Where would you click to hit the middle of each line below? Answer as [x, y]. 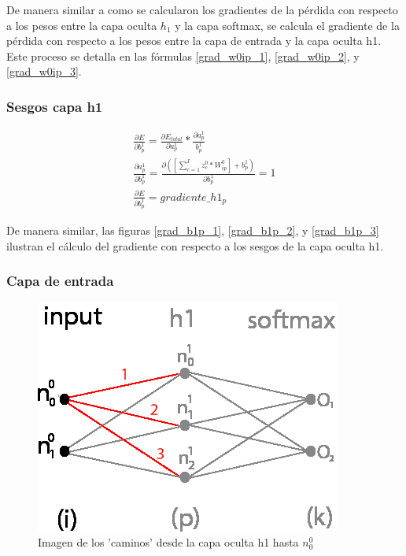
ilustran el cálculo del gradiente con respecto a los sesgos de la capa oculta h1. [195, 245]
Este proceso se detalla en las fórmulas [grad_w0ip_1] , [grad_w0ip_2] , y [183, 56]
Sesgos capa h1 [55, 106]
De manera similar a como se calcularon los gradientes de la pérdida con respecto [202, 9]
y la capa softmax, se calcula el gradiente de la [287, 25]
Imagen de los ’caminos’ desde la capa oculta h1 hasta [168, 542]
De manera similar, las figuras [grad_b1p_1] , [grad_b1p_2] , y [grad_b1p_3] [193, 230]
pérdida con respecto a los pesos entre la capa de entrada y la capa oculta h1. [194, 41]
